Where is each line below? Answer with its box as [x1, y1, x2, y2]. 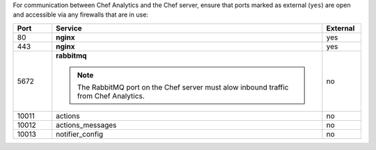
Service [56, 23, 83, 33]
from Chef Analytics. [77, 91, 146, 101]
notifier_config [56, 129, 104, 139]
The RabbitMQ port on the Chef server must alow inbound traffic [77, 82, 289, 92]
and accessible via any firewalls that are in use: [13, 10, 149, 19]
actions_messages [56, 120, 117, 130]
